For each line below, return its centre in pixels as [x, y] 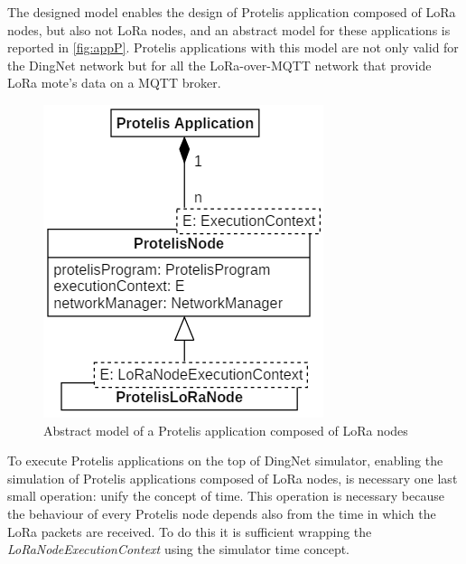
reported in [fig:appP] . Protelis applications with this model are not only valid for [233, 47]
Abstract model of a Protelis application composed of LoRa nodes [226, 430]
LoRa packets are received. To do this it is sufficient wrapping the [190, 531]
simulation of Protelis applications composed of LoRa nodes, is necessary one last [233, 478]
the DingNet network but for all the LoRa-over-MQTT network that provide [219, 65]
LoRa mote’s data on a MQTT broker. [114, 83]
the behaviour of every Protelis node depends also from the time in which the [222, 513]
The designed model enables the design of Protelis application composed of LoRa [232, 12]
